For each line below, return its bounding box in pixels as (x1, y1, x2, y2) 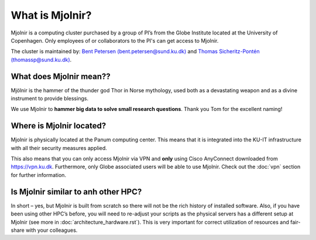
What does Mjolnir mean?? (11, 71, 111, 81)
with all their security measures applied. (11, 144, 108, 151)
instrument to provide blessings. (11, 95, 89, 102)
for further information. (11, 171, 67, 178)
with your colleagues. (25, 227, 78, 234)
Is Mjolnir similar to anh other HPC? (11, 187, 142, 197)
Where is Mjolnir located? (11, 121, 107, 131)
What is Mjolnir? (11, 9, 92, 22)
